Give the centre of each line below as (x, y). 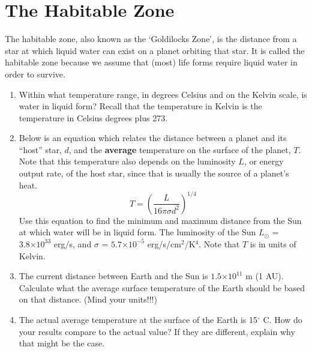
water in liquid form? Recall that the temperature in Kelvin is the (140, 106)
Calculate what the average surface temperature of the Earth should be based (162, 287)
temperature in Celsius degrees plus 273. (93, 117)
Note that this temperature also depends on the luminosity (127, 161)
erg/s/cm (164, 243)
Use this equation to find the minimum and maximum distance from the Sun (160, 220)
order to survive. (35, 74)
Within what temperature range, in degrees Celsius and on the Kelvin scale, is (163, 94)
